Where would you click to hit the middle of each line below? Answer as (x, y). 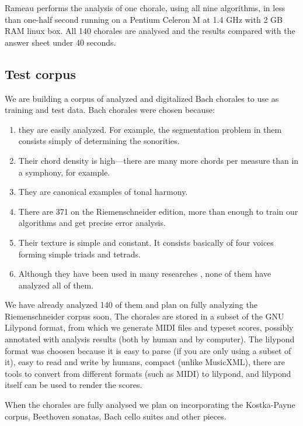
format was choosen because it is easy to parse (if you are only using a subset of (148, 350)
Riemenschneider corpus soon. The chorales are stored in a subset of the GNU (144, 316)
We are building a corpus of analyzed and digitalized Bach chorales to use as (142, 98)
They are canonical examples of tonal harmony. (103, 192)
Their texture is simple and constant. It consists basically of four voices (146, 242)
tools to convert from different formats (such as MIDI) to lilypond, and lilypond (148, 373)
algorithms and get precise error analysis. (92, 223)
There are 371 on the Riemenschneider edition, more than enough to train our (158, 211)
